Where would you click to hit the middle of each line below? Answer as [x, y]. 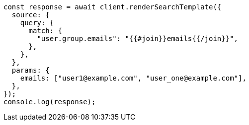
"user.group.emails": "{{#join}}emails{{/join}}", [138, 39]
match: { [45, 31]
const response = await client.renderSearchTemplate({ [113, 7]
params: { [31, 70]
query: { [37, 23]
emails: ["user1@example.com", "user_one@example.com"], [133, 78]
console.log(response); [50, 102]
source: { [31, 15]
